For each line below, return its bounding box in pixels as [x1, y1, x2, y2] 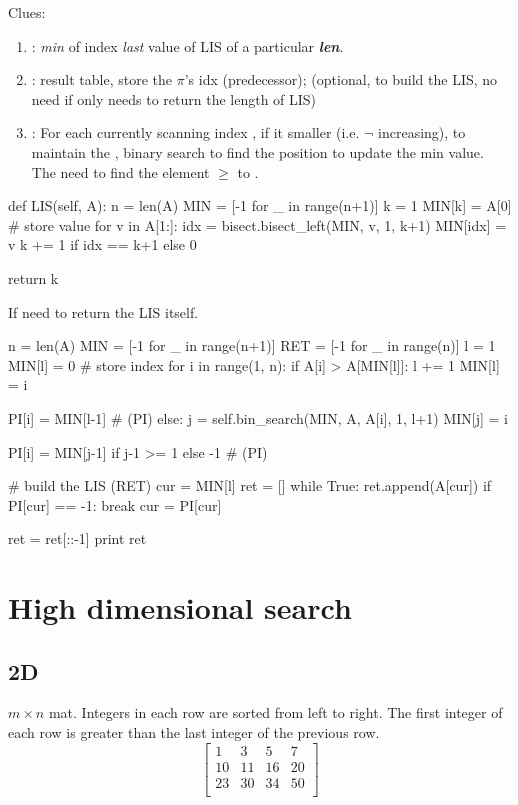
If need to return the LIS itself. [8, 301, 199, 322]
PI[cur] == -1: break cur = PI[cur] [8, 494, 222, 515]
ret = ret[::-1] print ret [8, 528, 147, 549]
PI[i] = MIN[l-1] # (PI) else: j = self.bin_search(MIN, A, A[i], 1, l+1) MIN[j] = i [8, 407, 509, 428]
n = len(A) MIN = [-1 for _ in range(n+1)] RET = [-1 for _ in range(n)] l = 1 [8, 335, 496, 356]
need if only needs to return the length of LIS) [31, 88, 317, 109]
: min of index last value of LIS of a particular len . [31, 35, 344, 56]
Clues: [8, 2, 46, 22]
